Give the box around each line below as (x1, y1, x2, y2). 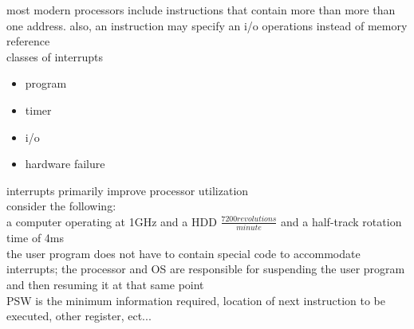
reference (6, 33, 50, 49)
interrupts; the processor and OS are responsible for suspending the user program (6, 260, 405, 277)
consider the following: (6, 198, 116, 214)
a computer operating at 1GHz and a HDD (6, 213, 217, 229)
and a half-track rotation (281, 213, 402, 229)
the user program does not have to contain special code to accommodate (6, 245, 361, 261)
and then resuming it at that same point (6, 276, 204, 293)
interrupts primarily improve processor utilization (6, 182, 249, 198)
